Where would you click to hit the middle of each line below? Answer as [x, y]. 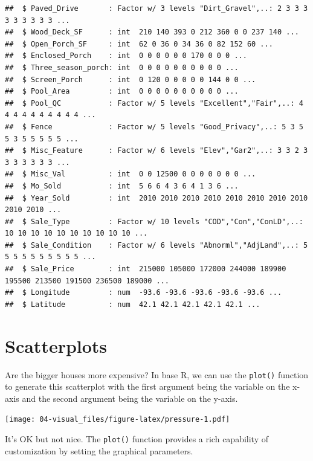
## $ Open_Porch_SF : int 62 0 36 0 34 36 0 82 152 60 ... [139, 44]
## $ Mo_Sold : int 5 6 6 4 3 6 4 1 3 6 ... [122, 186]
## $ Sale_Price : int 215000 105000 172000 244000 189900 [146, 269]
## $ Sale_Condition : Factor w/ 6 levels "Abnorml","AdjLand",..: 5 [156, 245]
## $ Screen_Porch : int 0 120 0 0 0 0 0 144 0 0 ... [131, 79]
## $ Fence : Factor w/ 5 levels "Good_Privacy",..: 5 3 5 [154, 127]
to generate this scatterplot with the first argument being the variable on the [147, 386]
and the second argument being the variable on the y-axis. [130, 398]
